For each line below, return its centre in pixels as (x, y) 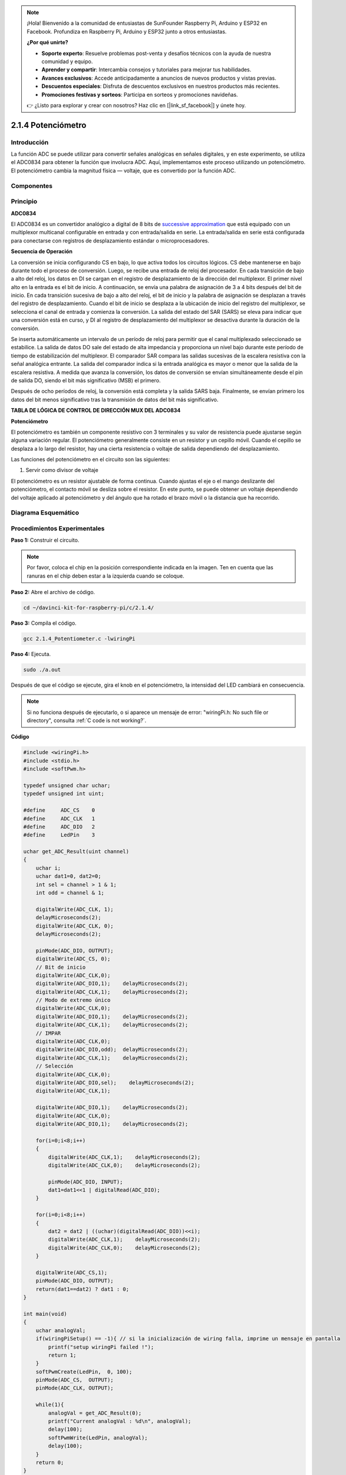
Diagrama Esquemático (45, 513)
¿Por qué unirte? (47, 42)
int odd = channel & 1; (70, 893)
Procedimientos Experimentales (58, 528)
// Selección (55, 1066)
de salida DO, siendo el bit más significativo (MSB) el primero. (86, 380)
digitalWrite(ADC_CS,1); (72, 1272)
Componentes (32, 186)
